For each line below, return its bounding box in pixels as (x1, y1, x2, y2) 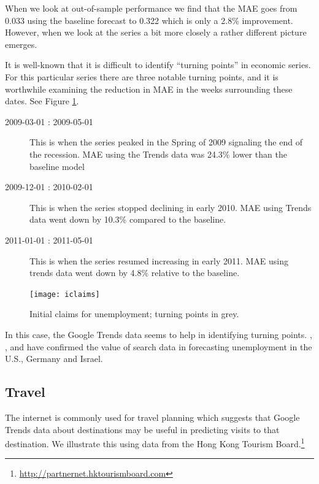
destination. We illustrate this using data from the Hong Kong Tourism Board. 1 (5, 436, 305, 450)
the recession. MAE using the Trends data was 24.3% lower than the (29, 147, 287, 160)
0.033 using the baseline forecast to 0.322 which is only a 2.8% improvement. (5, 13, 293, 26)
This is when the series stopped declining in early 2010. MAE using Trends (29, 201, 312, 213)
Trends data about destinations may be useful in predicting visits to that (5, 423, 280, 436)
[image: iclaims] (29, 290, 100, 299)
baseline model (29, 159, 85, 172)
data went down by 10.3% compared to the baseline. (29, 213, 226, 226)
